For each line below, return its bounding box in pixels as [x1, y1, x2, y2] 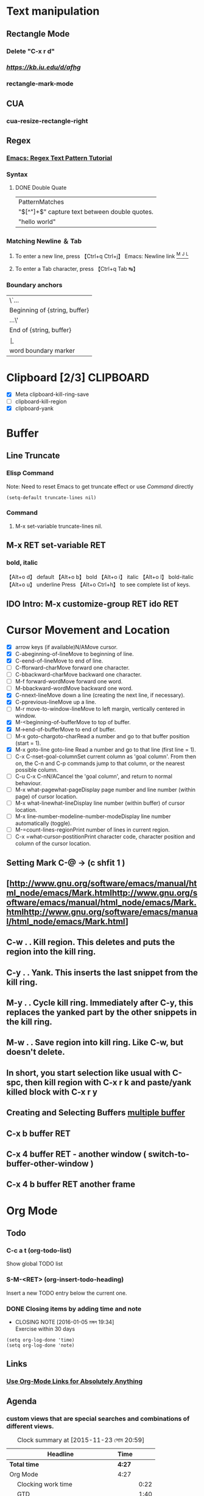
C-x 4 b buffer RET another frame [6, 1179, 136, 1190]
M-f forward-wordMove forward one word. [15, 678, 123, 685]
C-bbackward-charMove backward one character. [15, 671, 142, 678]
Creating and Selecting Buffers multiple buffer [6, 1107, 186, 1118]
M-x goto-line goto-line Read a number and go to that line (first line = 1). [15, 746, 196, 753]
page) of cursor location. [15, 793, 78, 800]
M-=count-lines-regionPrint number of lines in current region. [15, 826, 171, 833]
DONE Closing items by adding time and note [6, 1304, 142, 1313]
